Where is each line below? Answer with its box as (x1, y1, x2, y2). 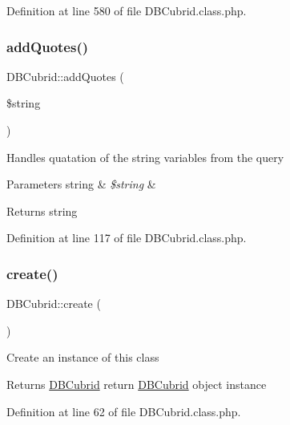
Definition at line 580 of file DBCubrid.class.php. (6, 2, 247, 18)
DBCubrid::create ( (6, 295, 101, 312)
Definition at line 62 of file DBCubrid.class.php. (6, 403, 241, 419)
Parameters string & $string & (6, 176, 156, 192)
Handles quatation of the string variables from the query (6, 148, 284, 165)
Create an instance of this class (6, 349, 159, 366)
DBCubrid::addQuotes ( (6, 67, 124, 84)
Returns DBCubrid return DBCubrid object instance (6, 375, 267, 392)
